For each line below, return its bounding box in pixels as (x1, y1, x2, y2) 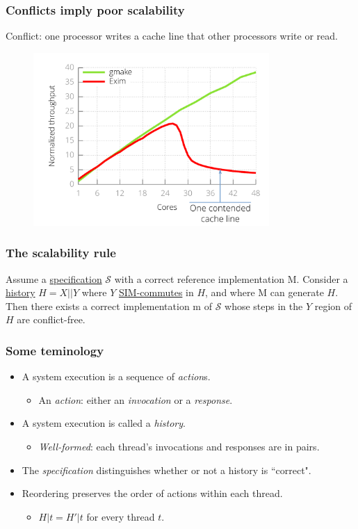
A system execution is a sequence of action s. (22, 369, 211, 384)
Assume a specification (6, 271, 102, 286)
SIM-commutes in (118, 285, 194, 300)
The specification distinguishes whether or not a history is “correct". (22, 462, 311, 477)
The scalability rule (6, 244, 116, 261)
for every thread (86, 509, 155, 523)
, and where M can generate (205, 285, 324, 300)
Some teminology (6, 342, 104, 359)
